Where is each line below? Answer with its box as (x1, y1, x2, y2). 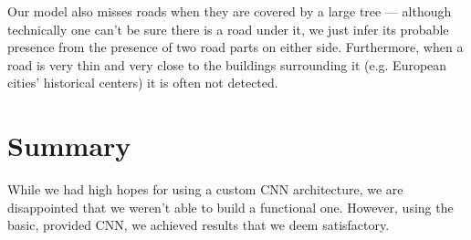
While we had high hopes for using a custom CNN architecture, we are (7, 180, 403, 199)
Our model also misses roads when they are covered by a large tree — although (7, 2, 452, 20)
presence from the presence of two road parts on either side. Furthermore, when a (7, 37, 464, 57)
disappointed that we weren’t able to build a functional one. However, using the (7, 197, 454, 216)
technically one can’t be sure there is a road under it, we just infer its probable (7, 19, 449, 38)
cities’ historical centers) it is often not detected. (7, 73, 278, 92)
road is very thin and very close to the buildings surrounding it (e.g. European (7, 55, 447, 74)
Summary (7, 127, 131, 164)
